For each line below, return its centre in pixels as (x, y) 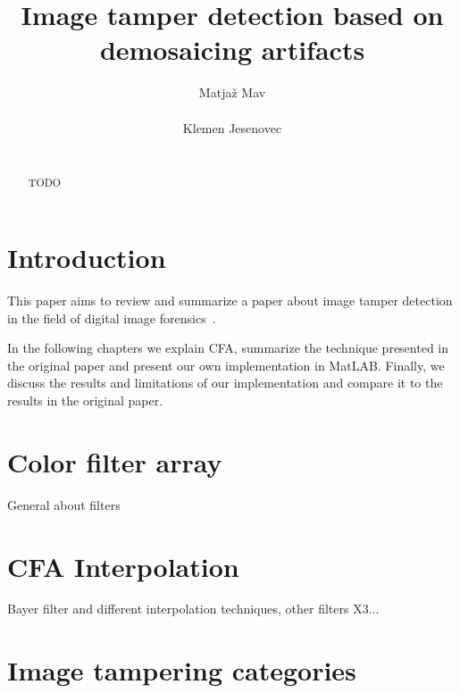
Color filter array (115, 461)
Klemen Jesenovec (232, 127)
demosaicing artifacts (232, 50)
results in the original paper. (85, 401)
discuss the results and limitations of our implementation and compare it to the (225, 383)
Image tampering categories (182, 670)
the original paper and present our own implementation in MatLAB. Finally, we (226, 365)
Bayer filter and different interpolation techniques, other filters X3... (193, 609)
